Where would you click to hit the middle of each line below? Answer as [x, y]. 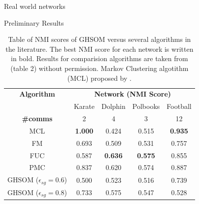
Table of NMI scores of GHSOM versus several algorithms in [99, 39]
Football [179, 106]
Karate [84, 106]
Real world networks [35, 6]
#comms [37, 119]
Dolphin [113, 106]
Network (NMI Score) [133, 94]
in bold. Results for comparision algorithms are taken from [99, 58]
